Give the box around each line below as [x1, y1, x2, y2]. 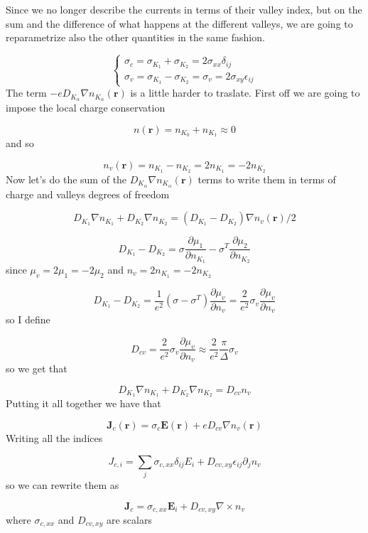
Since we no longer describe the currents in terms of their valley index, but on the [6, 2, 362, 16]
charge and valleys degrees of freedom [6, 186, 170, 201]
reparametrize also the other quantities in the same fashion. [6, 30, 265, 45]
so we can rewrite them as [6, 477, 119, 492]
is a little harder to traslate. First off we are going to [130, 85, 360, 100]
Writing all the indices [6, 431, 103, 446]
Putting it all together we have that [6, 396, 161, 411]
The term [6, 85, 47, 100]
